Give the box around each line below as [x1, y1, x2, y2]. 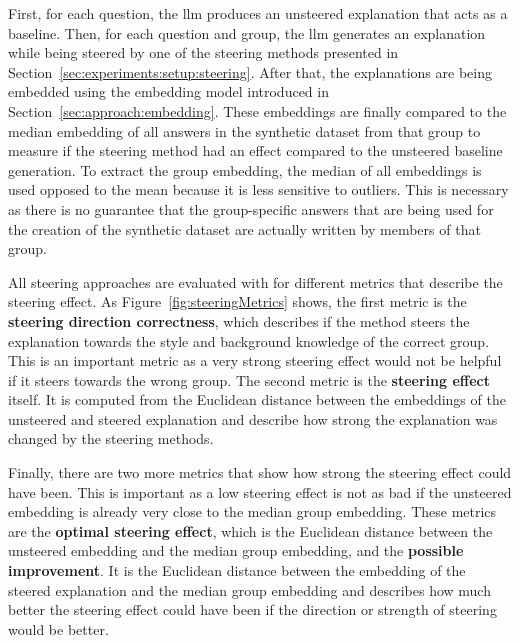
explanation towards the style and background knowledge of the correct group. [8, 330, 490, 351]
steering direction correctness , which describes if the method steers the [8, 310, 470, 331]
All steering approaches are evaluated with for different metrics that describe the [8, 271, 503, 292]
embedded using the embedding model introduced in [8, 81, 329, 102]
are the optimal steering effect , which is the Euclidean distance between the [8, 520, 493, 541]
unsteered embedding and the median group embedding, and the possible [8, 540, 464, 561]
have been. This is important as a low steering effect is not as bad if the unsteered [8, 481, 512, 502]
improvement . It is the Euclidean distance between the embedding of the [8, 560, 466, 581]
